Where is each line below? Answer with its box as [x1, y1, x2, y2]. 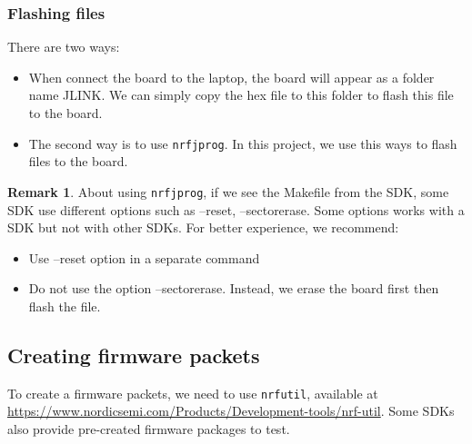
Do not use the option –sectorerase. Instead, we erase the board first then [28, 279, 439, 298]
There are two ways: [7, 37, 120, 56]
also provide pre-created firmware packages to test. [7, 419, 290, 438]
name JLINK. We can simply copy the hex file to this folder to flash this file [28, 85, 454, 104]
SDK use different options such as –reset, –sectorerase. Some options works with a [7, 200, 465, 219]
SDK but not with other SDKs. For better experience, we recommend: [7, 218, 399, 237]
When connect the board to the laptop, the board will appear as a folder [28, 67, 435, 86]
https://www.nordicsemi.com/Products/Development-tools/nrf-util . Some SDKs [7, 401, 455, 420]
